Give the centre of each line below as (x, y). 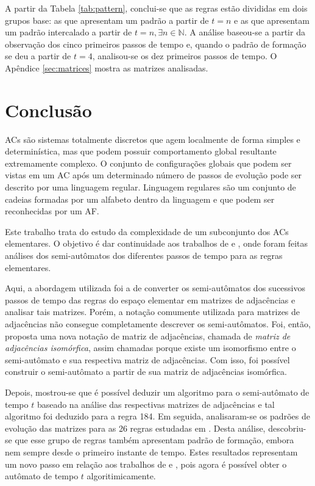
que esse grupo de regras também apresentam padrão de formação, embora (154, 440)
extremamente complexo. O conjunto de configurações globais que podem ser (148, 163)
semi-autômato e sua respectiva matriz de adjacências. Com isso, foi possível (147, 359)
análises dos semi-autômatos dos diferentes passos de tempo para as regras (144, 256)
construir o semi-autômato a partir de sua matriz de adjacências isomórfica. (146, 372)
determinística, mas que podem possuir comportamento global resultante (141, 151)
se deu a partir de (38, 56)
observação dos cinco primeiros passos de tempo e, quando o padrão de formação (156, 44)
